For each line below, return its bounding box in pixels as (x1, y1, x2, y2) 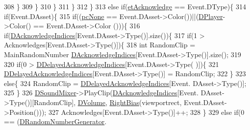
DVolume (77, 97, 105, 107)
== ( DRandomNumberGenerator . (4, 116, 107, 127)
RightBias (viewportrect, (109, 97, 182, 107)
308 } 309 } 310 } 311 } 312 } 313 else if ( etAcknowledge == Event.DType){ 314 (4, 1, 246, 11)
